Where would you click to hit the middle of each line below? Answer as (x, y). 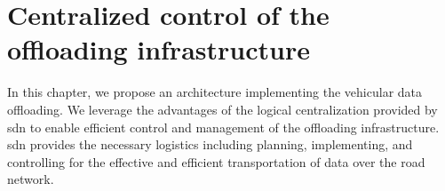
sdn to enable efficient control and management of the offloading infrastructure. (223, 127)
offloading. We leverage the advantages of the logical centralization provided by (222, 109)
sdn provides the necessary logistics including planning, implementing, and (210, 144)
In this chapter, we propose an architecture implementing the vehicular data (215, 92)
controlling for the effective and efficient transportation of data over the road (216, 161)
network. (31, 179)
